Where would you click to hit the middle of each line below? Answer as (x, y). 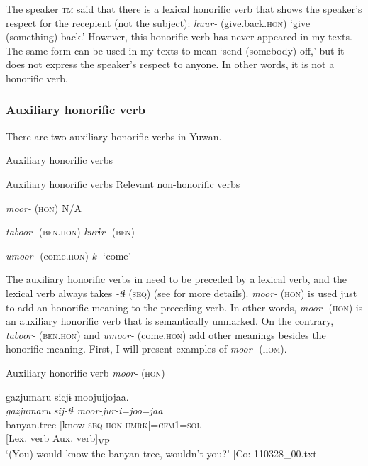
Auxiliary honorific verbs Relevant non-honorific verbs (123, 183)
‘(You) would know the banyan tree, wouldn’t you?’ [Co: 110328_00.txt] (163, 454)
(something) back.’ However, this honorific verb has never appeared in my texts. (179, 37)
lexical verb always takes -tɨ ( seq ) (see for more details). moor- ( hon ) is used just (182, 293)
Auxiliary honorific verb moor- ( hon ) (85, 372)
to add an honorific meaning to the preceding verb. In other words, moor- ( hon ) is (184, 307)
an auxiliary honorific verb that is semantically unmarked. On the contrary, (170, 321)
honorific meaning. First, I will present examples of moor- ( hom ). (146, 349)
